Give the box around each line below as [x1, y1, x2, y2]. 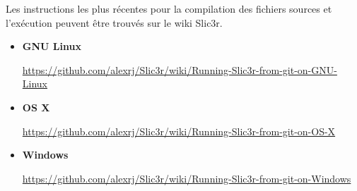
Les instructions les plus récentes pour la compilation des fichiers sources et [6, 1, 332, 16]
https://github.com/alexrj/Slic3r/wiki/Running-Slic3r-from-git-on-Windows [22, 171, 351, 185]
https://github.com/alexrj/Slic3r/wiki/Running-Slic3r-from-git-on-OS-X [22, 123, 336, 138]
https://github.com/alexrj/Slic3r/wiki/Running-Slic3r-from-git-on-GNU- [22, 62, 337, 77]
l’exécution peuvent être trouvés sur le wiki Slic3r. [6, 15, 223, 30]
